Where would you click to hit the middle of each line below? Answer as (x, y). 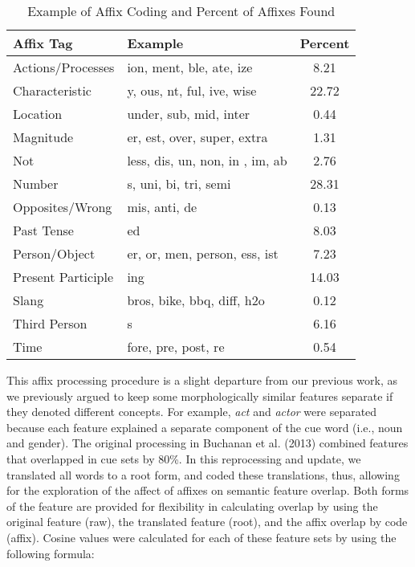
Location (38, 114)
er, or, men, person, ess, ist (203, 253)
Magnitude (43, 137)
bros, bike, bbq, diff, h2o (196, 300)
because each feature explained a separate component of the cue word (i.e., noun (205, 427)
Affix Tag (43, 43)
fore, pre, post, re (176, 347)
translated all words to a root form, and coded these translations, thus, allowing (203, 474)
